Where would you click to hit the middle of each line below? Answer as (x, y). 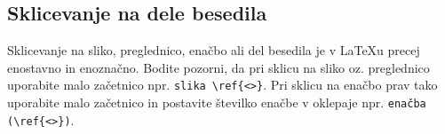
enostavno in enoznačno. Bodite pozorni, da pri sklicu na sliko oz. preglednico (219, 67)
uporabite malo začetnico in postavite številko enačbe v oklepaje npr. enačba (217, 102)
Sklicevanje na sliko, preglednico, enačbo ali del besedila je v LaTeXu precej (214, 50)
